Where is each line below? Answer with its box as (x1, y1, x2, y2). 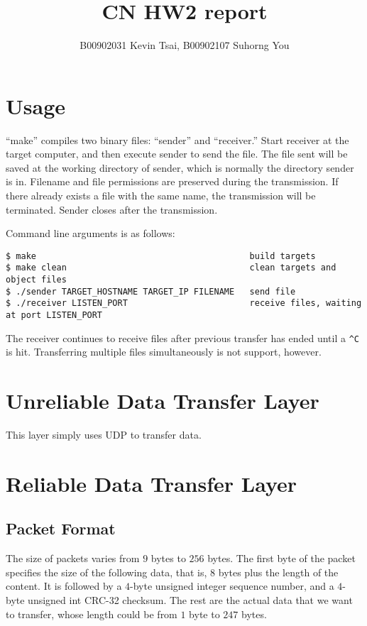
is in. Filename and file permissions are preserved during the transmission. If (6, 174, 339, 189)
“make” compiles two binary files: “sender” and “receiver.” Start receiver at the (6, 132, 349, 147)
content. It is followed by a (6, 578, 122, 593)
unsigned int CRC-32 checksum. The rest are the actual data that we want (28, 593, 353, 608)
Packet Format (6, 517, 116, 539)
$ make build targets (6, 251, 316, 261)
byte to (189, 606, 220, 621)
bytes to (150, 551, 186, 566)
